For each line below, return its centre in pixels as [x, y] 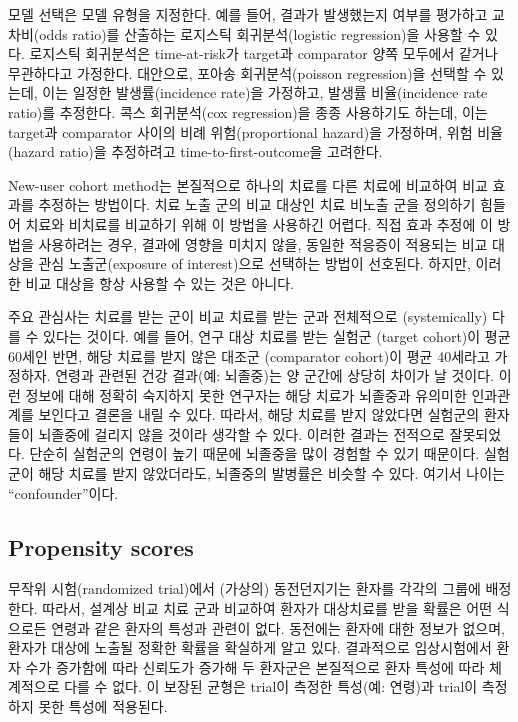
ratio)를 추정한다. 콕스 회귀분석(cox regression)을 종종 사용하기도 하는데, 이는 [248, 111]
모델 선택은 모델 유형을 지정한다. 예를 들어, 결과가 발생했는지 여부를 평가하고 [248, 14]
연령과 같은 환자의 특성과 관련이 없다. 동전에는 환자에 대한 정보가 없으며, [278, 627]
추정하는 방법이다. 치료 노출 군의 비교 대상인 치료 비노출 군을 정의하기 [257, 204]
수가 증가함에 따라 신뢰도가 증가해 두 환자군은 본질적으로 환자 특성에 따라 [255, 666]
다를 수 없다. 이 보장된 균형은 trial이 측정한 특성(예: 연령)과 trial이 [271, 686]
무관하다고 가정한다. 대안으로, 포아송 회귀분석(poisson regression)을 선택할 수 [247, 72]
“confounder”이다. [63, 492]
